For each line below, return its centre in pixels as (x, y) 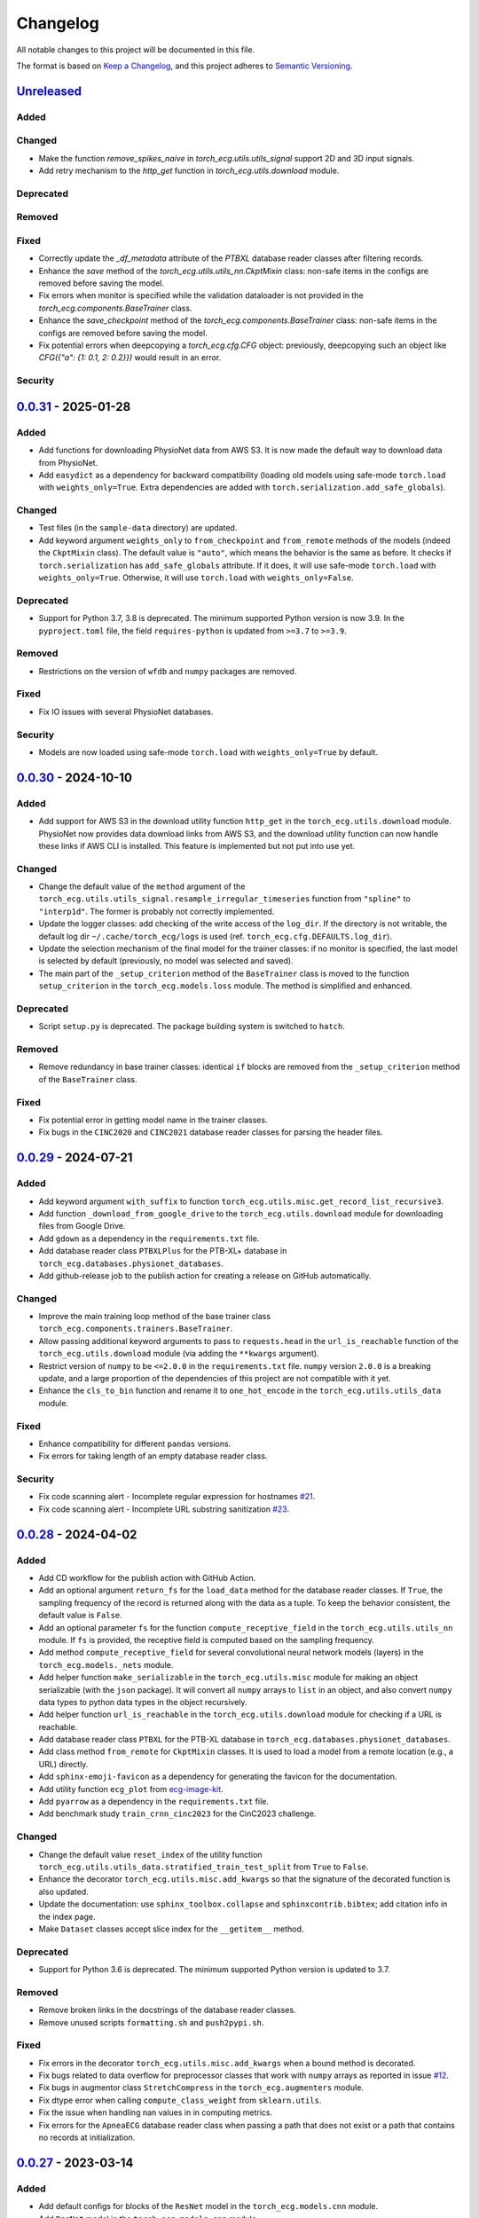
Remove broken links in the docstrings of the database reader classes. (167, 2010)
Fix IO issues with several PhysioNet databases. (126, 712)
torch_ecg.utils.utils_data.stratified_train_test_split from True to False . (204, 1867)
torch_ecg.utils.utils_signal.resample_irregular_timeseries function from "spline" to (225, 899)
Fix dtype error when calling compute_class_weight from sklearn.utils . (180, 2100)
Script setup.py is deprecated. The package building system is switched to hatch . (192, 1026)
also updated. (63, 1892)
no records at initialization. (87, 2137)
